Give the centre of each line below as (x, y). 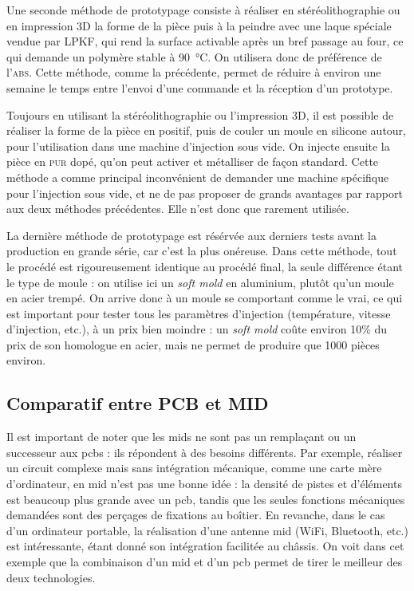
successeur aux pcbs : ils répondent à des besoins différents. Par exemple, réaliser (205, 452)
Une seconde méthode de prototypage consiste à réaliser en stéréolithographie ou (203, 10)
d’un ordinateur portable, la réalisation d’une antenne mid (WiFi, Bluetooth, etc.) (207, 530)
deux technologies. (51, 577)
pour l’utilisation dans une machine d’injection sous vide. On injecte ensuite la (198, 146)
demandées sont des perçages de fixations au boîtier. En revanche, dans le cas (196, 515)
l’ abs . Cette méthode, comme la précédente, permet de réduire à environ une (194, 72)
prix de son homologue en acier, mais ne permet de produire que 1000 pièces (193, 344)
